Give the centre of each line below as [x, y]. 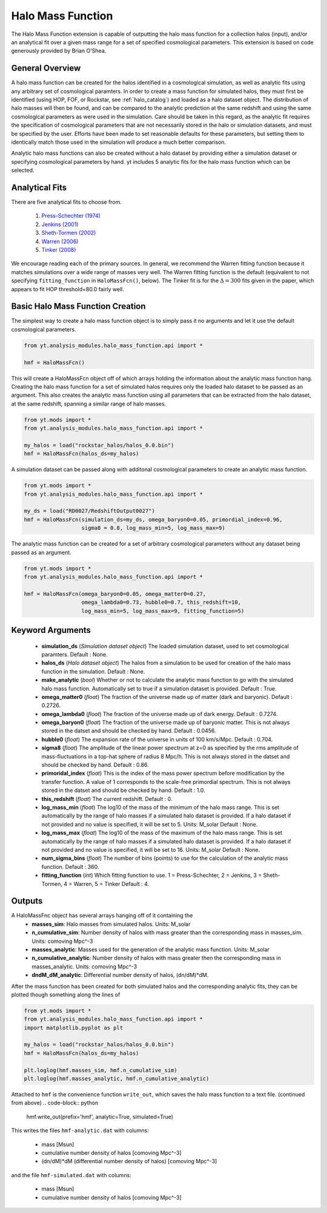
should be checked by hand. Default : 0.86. [95, 765]
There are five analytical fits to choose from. [67, 202]
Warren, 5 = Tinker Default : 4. [111, 884]
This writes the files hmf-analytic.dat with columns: [80, 1130]
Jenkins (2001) [60, 224]
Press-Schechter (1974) [71, 216]
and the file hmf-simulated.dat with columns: [71, 1175]
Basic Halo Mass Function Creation [78, 306]
